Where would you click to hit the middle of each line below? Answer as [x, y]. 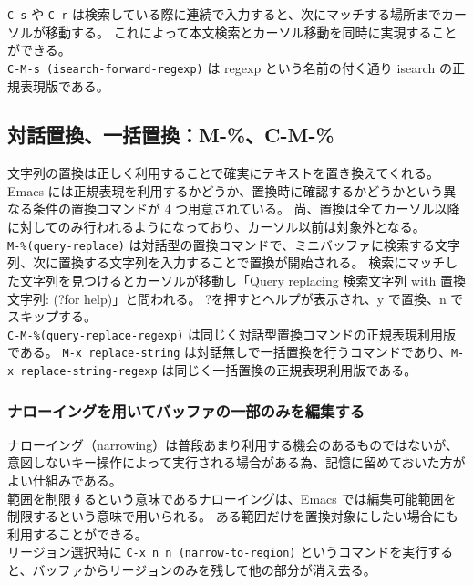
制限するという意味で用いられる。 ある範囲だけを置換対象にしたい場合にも [233, 516]
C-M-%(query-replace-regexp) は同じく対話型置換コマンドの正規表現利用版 [231, 334]
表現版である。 [64, 85]
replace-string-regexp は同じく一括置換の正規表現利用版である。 [219, 370]
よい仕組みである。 [65, 481]
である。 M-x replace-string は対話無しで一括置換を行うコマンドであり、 [229, 352]
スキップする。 [52, 316]
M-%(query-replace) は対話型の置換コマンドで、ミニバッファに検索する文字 [234, 244]
